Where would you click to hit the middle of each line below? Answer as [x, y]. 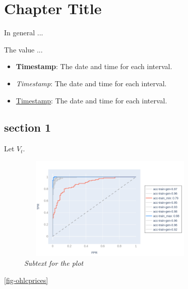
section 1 [28, 127]
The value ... [23, 49]
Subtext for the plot [54, 263]
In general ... [24, 33]
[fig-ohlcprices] [26, 280]
